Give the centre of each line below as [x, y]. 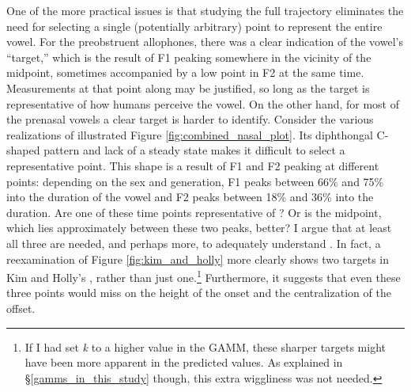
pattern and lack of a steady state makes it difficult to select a [194, 150]
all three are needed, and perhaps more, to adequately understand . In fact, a [194, 243]
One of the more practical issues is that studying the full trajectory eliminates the [205, 10]
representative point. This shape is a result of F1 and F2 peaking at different [193, 165]
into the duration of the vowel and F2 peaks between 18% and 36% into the [190, 197]
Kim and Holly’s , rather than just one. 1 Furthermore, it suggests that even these [204, 276]
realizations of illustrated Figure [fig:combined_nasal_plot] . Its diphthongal [190, 134]
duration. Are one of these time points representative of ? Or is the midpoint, [194, 212]
